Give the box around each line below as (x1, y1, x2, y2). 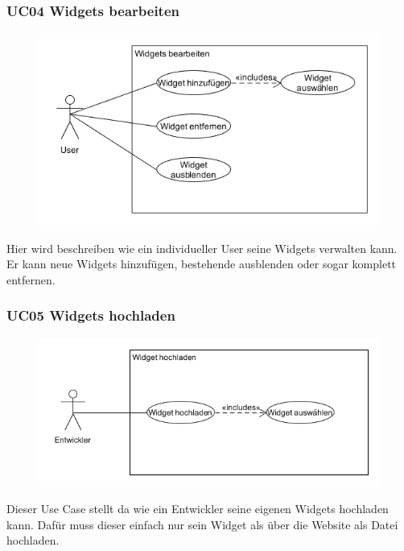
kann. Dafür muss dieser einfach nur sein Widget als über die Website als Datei (6, 516, 398, 532)
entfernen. (6, 271, 56, 288)
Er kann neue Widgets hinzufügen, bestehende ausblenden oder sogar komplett (6, 255, 397, 272)
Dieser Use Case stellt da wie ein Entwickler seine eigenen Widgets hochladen (6, 500, 389, 517)
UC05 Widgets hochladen (6, 305, 175, 325)
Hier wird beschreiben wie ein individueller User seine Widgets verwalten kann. (6, 239, 398, 256)
